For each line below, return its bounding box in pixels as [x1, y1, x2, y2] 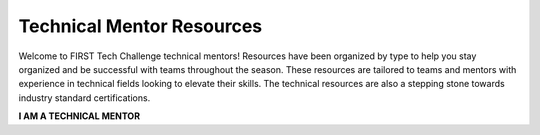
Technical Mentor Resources [18, 15, 263, 37]
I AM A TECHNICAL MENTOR [18, 110, 140, 122]
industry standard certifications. [18, 91, 151, 104]
